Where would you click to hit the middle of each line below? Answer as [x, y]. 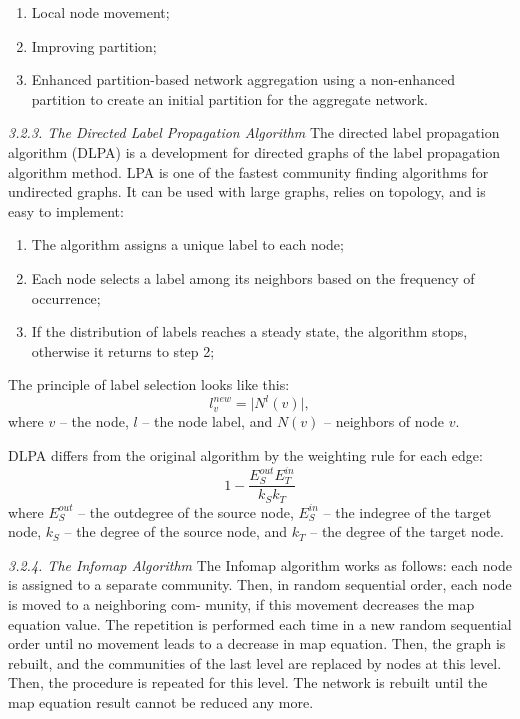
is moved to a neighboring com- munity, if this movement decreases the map [241, 603]
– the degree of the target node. [407, 531]
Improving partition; [94, 45]
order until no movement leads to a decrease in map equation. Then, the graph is [257, 643]
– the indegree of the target [407, 511]
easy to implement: [66, 210]
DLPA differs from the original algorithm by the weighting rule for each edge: [245, 455]
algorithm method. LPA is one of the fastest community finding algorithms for [248, 171]
